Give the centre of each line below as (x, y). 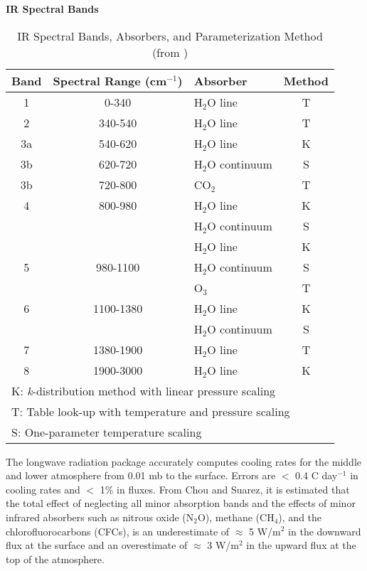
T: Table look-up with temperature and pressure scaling (151, 411)
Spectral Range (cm (110, 80)
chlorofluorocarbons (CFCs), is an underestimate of (118, 531)
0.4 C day (317, 475)
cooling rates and (43, 489)
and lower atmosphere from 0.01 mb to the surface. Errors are (141, 475)
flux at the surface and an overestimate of (97, 545)
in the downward (325, 531)
